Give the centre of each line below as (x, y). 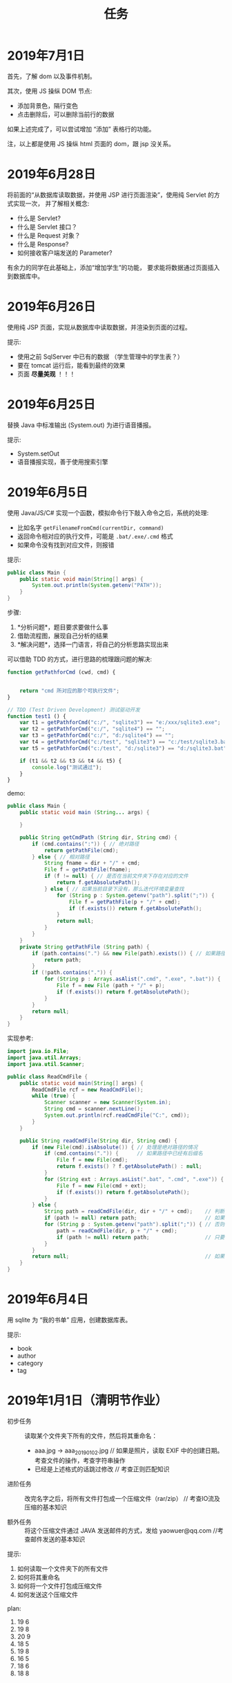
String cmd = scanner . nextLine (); (94, 1109)
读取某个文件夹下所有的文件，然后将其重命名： (91, 1435)
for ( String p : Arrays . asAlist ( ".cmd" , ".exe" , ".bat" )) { (132, 979)
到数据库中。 (25, 276)
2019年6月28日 (51, 174)
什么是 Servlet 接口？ (47, 226)
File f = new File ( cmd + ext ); (101, 1186)
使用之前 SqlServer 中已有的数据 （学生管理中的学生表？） (100, 357)
